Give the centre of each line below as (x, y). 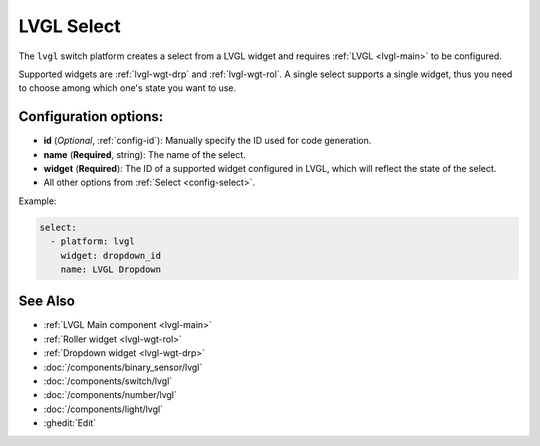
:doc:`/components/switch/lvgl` (108, 381)
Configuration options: (91, 116)
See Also (46, 301)
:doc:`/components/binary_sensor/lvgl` (123, 367)
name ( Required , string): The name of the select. (145, 154)
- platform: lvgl (92, 241)
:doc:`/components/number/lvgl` (110, 395)
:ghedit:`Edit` (70, 423)
